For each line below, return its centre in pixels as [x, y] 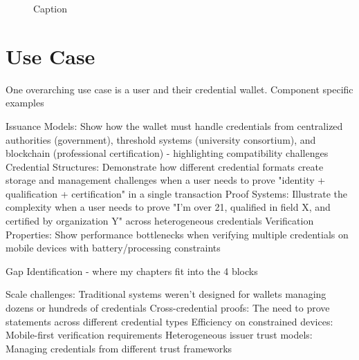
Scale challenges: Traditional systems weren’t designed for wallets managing [166, 294]
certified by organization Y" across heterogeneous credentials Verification [160, 221]
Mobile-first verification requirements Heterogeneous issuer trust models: [159, 335]
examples [25, 103]
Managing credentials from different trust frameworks [119, 348]
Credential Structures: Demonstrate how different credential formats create [165, 166]
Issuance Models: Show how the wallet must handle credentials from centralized [174, 125]
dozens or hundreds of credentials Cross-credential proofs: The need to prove [168, 308]
